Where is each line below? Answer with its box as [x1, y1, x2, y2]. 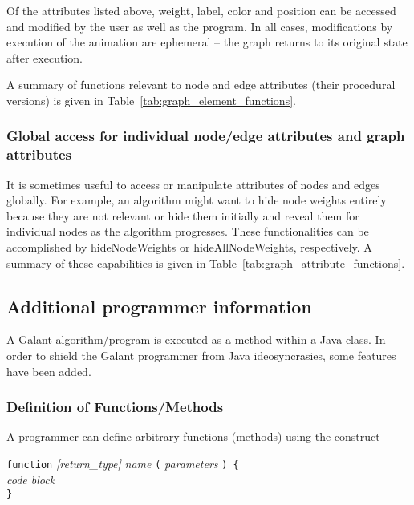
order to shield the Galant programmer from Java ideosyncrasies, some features [6, 347, 396, 364]
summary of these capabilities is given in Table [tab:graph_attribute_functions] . [6, 254, 405, 271]
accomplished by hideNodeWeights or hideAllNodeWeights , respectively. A [6, 239, 372, 256]
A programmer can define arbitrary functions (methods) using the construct [6, 428, 380, 445]
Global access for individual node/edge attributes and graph [6, 126, 405, 146]
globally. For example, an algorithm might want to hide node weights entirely [6, 192, 387, 208]
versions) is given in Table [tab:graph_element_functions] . [6, 91, 296, 108]
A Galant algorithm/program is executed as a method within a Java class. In [6, 331, 386, 348]
